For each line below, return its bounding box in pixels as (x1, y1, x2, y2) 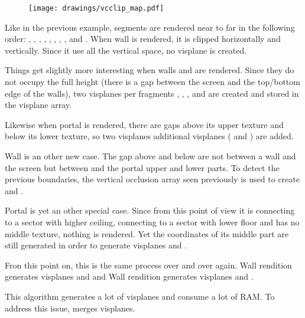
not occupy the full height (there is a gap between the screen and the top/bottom (5, 76, 300, 88)
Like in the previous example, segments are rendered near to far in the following (5, 21, 295, 33)
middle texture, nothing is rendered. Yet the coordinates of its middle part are (5, 227, 288, 240)
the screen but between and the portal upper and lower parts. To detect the (5, 161, 280, 173)
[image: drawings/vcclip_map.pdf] (28, 4, 164, 12)
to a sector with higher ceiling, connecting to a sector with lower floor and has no (5, 215, 300, 228)
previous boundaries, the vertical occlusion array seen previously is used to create (5, 173, 300, 185)
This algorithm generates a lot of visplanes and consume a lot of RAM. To (5, 290, 275, 302)
